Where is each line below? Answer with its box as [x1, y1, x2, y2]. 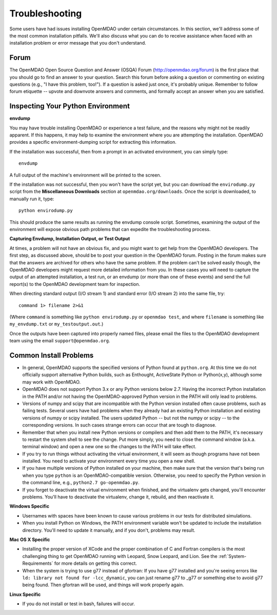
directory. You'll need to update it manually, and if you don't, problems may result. [22, 527, 195, 533]
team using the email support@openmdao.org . [9, 338, 110, 344]
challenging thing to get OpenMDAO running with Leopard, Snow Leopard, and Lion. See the [22, 553, 217, 559]
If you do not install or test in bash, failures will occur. [22, 601, 135, 607]
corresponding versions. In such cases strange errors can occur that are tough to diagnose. [22, 422, 216, 428]
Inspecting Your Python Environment [9, 102, 130, 110]
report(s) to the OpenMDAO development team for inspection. [9, 281, 141, 287]
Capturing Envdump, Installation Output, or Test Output [9, 236, 130, 242]
